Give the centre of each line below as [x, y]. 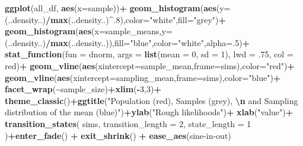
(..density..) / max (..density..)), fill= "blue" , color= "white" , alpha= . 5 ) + [127, 42]
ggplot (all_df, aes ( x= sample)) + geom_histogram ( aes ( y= [118, 8]
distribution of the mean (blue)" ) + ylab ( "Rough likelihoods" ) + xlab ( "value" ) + [149, 112]
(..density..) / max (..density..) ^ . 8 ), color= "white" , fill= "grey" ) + [116, 19]
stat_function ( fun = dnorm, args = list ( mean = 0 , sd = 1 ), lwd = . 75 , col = [149, 54]
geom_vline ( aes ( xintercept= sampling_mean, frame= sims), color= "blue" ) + [143, 77]
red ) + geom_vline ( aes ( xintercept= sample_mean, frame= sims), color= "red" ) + [150, 65]
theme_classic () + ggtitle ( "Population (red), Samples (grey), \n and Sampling [151, 100]
